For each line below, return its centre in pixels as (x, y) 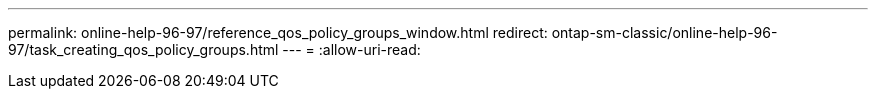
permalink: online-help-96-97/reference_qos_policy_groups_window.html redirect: (278, 32)
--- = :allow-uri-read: (351, 49)
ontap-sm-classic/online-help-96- (664, 32)
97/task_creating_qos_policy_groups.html (143, 49)
